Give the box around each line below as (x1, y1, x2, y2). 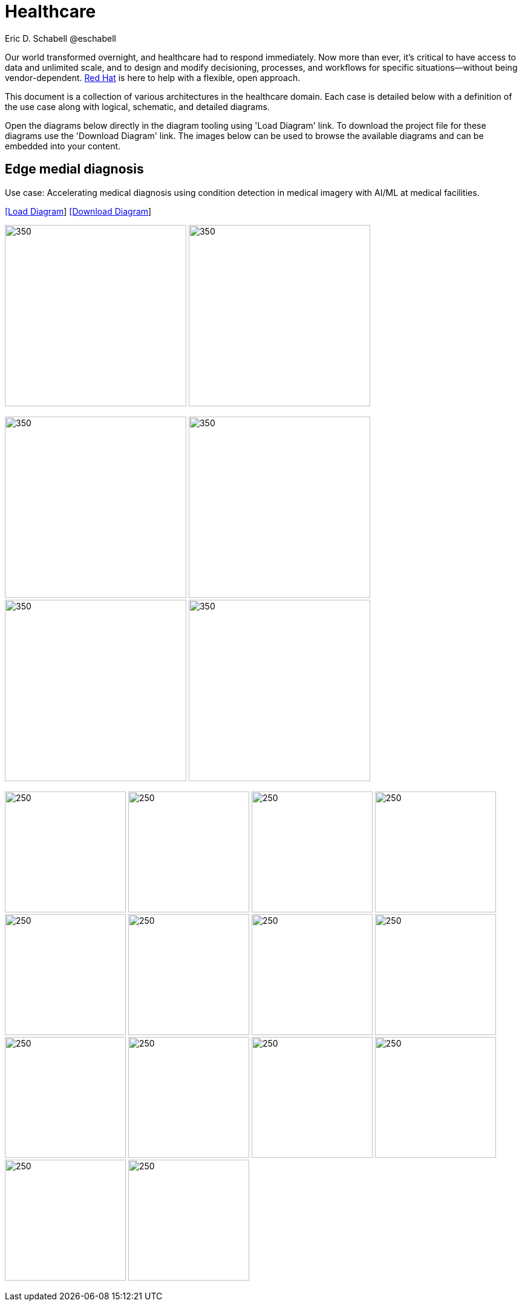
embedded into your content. (5, 140, 121, 151)
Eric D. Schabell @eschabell (5, 33, 116, 44)
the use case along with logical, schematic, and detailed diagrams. (5, 101, 270, 112)
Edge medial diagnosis (5, 161, 144, 177)
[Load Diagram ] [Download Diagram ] (5, 206, 152, 216)
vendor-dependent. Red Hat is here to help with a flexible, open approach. (5, 72, 301, 83)
